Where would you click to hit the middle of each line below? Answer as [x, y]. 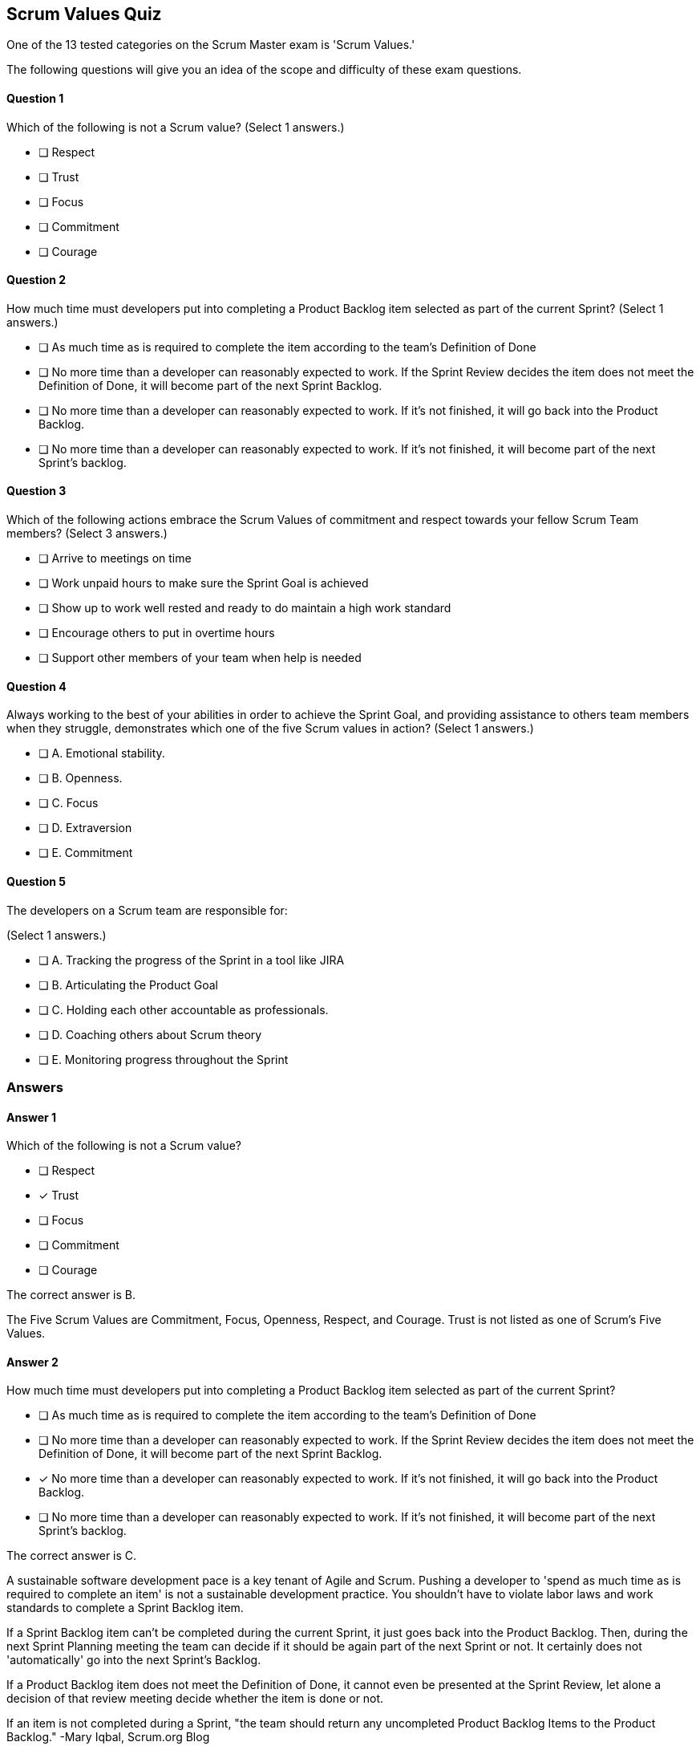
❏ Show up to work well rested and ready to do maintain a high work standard [245, 608]
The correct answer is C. [72, 1556]
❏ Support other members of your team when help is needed [200, 658]
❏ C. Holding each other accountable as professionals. [184, 1009]
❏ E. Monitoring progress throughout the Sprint [164, 1059]
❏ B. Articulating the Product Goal [128, 985]
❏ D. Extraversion [85, 828]
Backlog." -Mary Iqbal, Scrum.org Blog [108, 1737]
